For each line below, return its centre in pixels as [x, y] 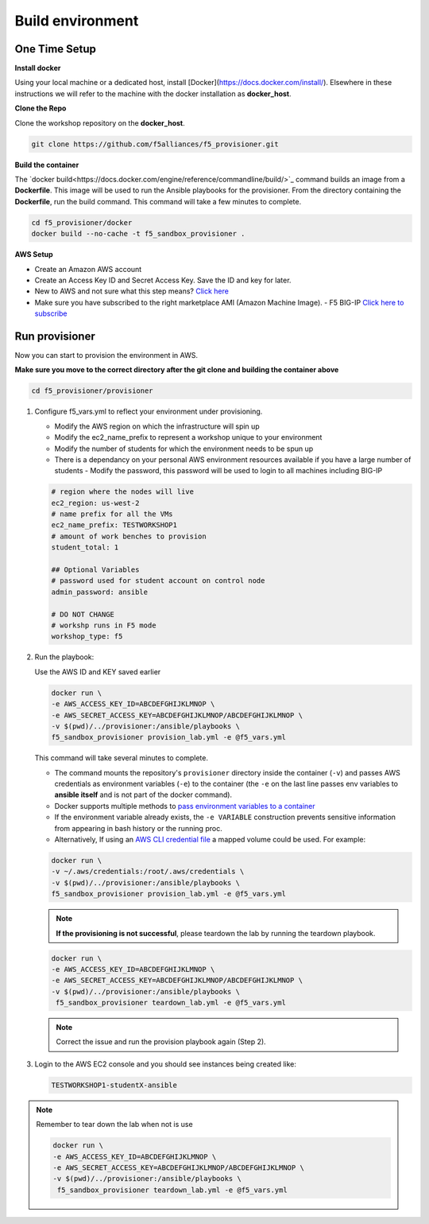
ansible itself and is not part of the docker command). [143, 795]
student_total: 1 [85, 548]
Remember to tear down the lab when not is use [115, 1125]
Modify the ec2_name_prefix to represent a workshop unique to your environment [188, 437]
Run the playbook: [64, 657]
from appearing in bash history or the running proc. [138, 828]
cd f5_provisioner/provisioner [93, 391]
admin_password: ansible [100, 592]
